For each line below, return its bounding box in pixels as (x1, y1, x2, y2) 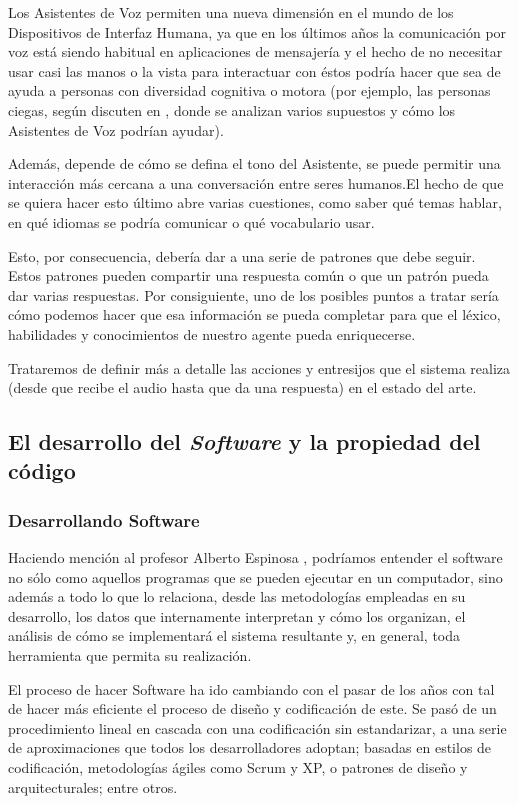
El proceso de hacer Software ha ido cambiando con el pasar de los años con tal (8, 678, 495, 699)
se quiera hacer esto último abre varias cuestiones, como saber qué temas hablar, (8, 192, 502, 213)
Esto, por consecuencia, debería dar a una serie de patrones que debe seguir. (8, 245, 476, 266)
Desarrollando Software (8, 507, 200, 532)
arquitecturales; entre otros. (8, 776, 178, 797)
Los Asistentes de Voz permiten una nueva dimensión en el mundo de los (8, 2, 454, 22)
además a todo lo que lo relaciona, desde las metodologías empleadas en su (8, 586, 466, 607)
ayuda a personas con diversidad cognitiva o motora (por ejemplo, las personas (8, 80, 491, 101)
